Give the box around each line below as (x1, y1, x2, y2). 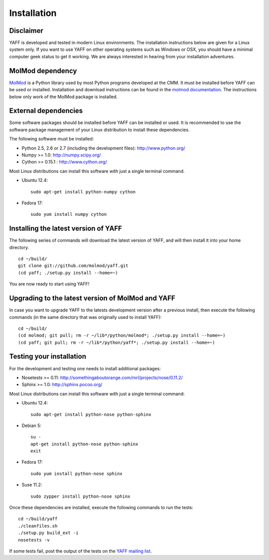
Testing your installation (9, 352, 87, 361)
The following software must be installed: (9, 136, 94, 142)
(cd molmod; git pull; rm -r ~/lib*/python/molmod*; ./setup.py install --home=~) (18, 333, 226, 338)
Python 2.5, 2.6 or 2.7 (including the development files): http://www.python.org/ (21, 145, 185, 151)
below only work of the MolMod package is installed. (9, 94, 118, 100)
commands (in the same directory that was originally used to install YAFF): (9, 314, 162, 320)
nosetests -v (18, 537, 50, 543)
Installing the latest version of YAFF (9, 224, 122, 233)
